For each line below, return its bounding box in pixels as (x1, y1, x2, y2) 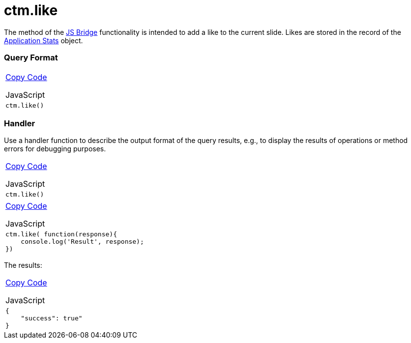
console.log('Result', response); (21, 238, 144, 246)
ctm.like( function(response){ (5, 230, 117, 238)
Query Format (4, 53, 58, 63)
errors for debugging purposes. (4, 144, 106, 153)
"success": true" (21, 314, 83, 322)
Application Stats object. (4, 36, 83, 45)
